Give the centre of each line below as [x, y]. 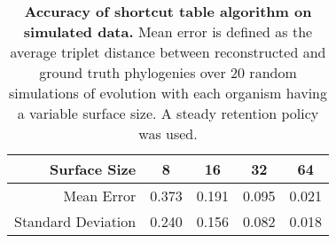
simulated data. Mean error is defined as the [168, 31]
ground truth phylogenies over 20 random [168, 72]
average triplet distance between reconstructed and [168, 52]
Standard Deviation [75, 221]
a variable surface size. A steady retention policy [168, 113]
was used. [168, 133]
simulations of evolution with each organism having [168, 93]
